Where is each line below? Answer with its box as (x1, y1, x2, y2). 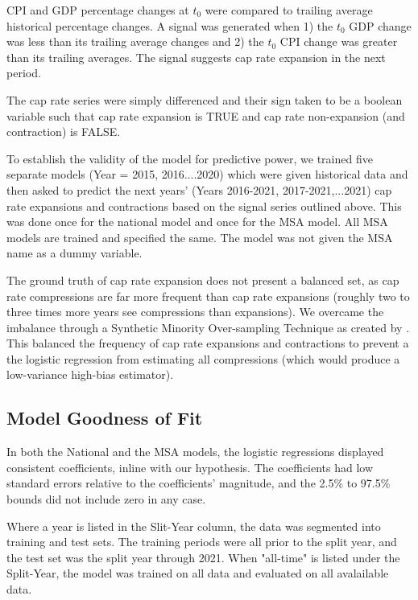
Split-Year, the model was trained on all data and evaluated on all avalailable (6, 565, 389, 582)
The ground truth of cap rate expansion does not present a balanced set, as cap (6, 271, 399, 288)
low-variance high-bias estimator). (6, 366, 174, 383)
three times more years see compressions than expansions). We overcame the (6, 303, 384, 320)
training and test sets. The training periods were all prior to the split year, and (6, 533, 397, 550)
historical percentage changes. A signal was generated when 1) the (6, 17, 333, 34)
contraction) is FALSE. (6, 123, 121, 140)
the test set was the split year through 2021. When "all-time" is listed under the (6, 549, 400, 565)
